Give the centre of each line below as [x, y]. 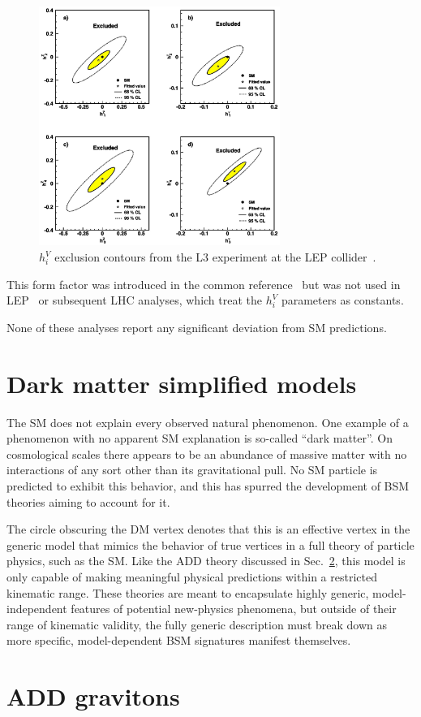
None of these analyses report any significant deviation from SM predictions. [197, 327]
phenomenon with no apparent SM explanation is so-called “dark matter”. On [200, 438]
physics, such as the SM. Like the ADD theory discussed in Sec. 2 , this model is [206, 561]
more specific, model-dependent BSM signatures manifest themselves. [179, 640]
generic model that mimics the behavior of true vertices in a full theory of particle [210, 544]
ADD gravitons [93, 696]
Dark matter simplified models [182, 383]
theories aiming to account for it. [88, 501]
